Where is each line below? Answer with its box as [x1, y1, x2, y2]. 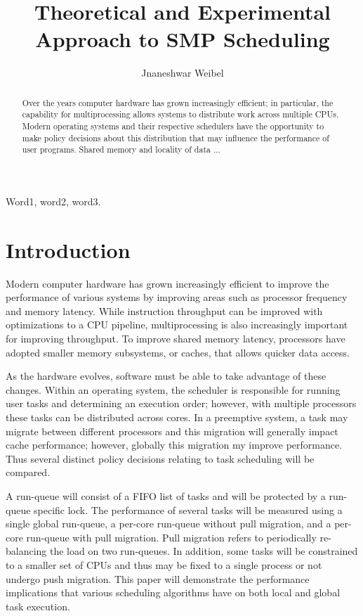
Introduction [6, 235, 131, 264]
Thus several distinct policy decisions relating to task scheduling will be [6, 451, 315, 466]
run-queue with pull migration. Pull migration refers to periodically [26, 530, 317, 544]
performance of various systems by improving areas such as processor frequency [6, 290, 348, 304]
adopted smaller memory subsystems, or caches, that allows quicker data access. [6, 345, 350, 359]
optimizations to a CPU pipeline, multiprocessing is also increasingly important [6, 317, 348, 332]
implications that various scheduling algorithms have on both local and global [6, 585, 341, 600]
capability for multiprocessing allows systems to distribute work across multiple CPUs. [22, 108, 339, 120]
